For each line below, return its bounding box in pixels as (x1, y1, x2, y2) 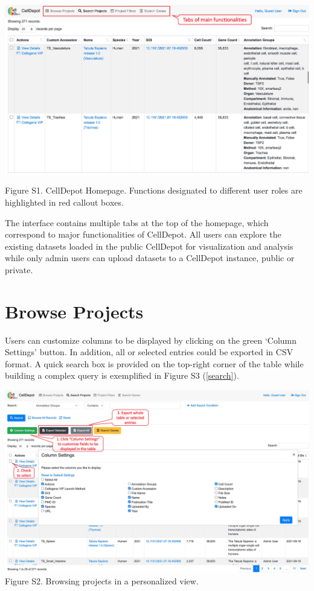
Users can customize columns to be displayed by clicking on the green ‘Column (5, 333, 297, 346)
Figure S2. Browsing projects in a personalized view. (5, 574, 199, 587)
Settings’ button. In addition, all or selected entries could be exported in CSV (5, 346, 293, 358)
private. (5, 263, 33, 276)
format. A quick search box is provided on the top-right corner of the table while (5, 357, 304, 370)
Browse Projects (5, 299, 144, 323)
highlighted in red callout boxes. (5, 196, 124, 209)
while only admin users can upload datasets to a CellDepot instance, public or (5, 251, 295, 264)
